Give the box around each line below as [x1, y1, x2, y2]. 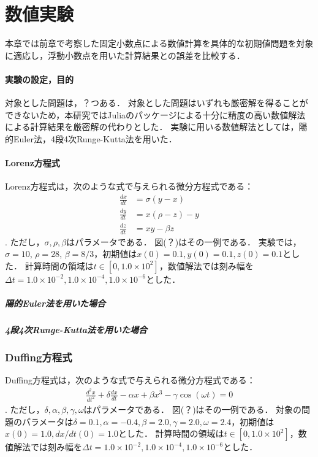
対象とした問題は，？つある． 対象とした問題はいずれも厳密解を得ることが [5, 96, 308, 109]
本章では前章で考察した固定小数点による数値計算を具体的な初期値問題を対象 [5, 37, 314, 50]
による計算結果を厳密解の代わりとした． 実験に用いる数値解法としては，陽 [5, 120, 308, 133]
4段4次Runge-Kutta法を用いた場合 [5, 323, 148, 336]
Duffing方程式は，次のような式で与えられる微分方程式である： [5, 374, 256, 386]
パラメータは [21, 415, 74, 428]
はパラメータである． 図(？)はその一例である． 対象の [83, 402, 302, 415]
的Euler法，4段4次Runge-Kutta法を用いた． [5, 132, 177, 145]
